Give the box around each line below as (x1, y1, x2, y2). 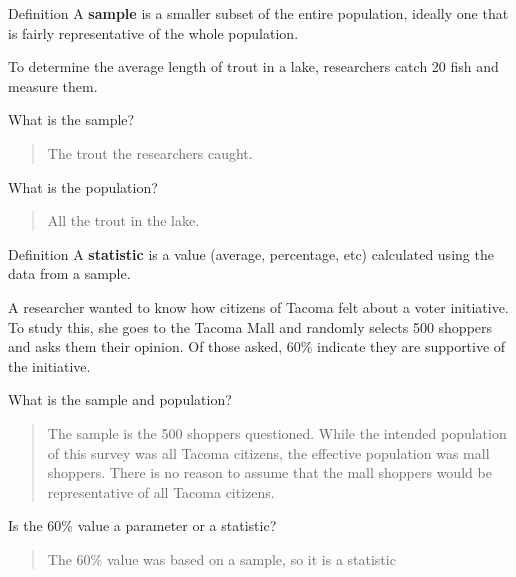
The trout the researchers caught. (47, 142, 253, 163)
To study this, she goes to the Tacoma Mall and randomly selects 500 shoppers (8, 316, 493, 337)
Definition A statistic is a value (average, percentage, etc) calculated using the (8, 243, 494, 264)
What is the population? (8, 176, 158, 197)
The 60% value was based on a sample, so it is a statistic (47, 548, 396, 569)
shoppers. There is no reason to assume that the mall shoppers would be (47, 462, 492, 483)
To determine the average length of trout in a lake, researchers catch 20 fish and (8, 56, 499, 77)
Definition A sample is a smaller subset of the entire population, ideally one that (8, 3, 509, 23)
